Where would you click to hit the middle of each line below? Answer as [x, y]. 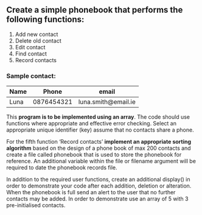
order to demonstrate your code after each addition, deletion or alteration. [99, 186]
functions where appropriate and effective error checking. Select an [91, 124]
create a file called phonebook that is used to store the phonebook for [94, 155]
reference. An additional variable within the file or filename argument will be [101, 161]
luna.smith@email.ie [107, 102]
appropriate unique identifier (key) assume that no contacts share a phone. [100, 130]
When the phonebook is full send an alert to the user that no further [91, 192]
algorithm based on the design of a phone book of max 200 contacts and [99, 148]
